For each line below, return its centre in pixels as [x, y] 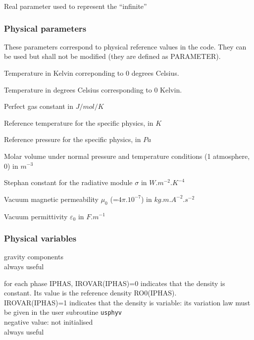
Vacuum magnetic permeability [51, 199]
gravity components [34, 257]
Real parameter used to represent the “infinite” [76, 6]
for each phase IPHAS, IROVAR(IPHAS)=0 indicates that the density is [115, 283]
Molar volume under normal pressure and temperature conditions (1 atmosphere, [127, 156]
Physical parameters [45, 28]
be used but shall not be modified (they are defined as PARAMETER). [112, 56]
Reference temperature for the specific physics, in [79, 122]
